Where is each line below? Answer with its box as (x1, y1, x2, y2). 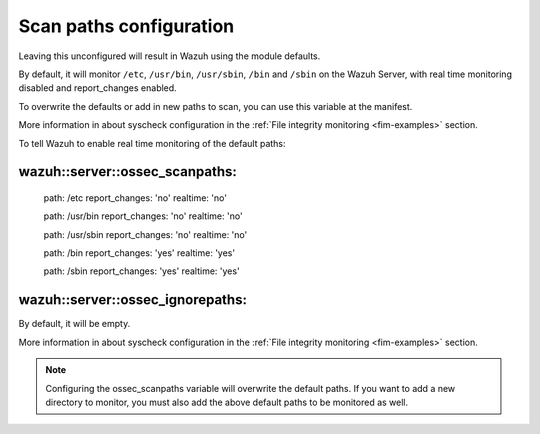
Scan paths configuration (18, 15, 235, 37)
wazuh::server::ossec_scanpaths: (18, 163, 237, 180)
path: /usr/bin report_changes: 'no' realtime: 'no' (43, 210, 244, 222)
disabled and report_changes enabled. (18, 82, 177, 94)
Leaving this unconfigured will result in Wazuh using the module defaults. (18, 50, 321, 62)
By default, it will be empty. (18, 318, 131, 330)
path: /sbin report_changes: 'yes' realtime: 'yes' (43, 265, 240, 277)
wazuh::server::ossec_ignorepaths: (18, 291, 247, 309)
